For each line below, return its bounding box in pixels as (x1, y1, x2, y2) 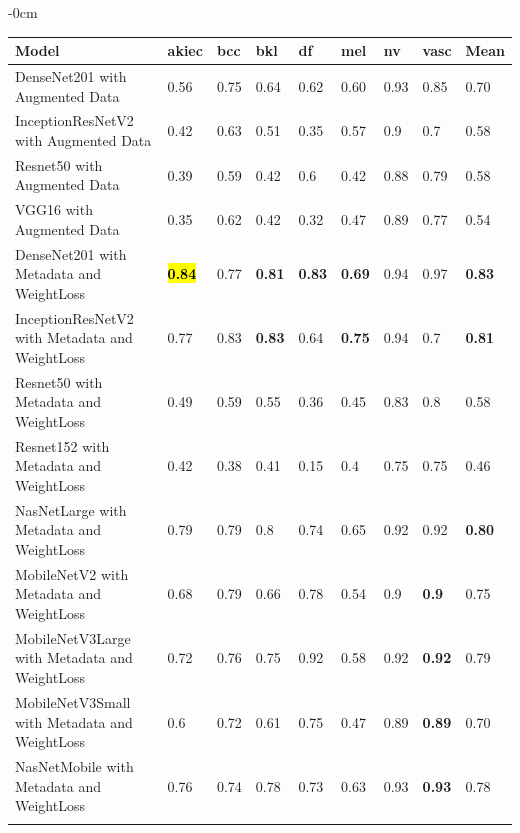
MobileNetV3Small (15, 691, 131, 712)
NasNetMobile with (15, 755, 134, 776)
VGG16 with (15, 199, 93, 220)
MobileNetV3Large (15, 627, 131, 648)
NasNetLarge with (15, 499, 127, 520)
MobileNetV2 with (15, 563, 129, 584)
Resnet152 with (15, 435, 110, 456)
